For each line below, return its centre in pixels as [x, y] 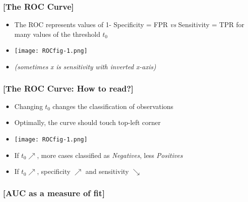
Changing [29, 106]
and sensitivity [107, 171]
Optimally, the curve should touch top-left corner [88, 122]
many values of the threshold [57, 34]
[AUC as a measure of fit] [54, 193]
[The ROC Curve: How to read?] [68, 88]
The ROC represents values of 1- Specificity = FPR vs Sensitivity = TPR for [129, 24]
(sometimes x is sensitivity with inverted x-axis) [85, 67]
